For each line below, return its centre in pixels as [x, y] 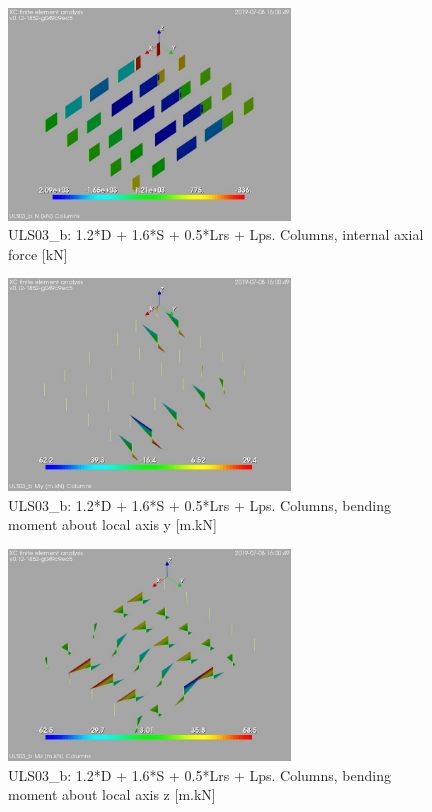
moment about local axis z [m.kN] [112, 794]
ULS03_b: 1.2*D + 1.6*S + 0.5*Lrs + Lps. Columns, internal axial [216, 234]
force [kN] [38, 253]
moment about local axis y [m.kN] [112, 524]
